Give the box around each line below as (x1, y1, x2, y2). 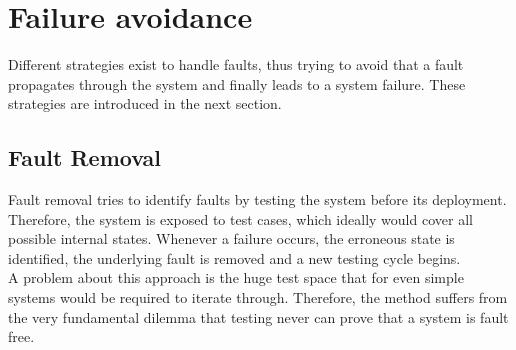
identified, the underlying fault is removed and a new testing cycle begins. (8, 247, 461, 268)
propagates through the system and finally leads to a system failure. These (8, 73, 466, 94)
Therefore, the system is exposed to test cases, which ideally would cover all (8, 208, 473, 229)
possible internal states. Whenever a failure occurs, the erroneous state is (8, 228, 455, 249)
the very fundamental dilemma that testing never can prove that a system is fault (8, 306, 509, 327)
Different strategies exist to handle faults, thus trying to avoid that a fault (8, 54, 464, 75)
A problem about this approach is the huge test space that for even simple (8, 267, 464, 288)
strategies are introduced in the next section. (8, 93, 282, 114)
